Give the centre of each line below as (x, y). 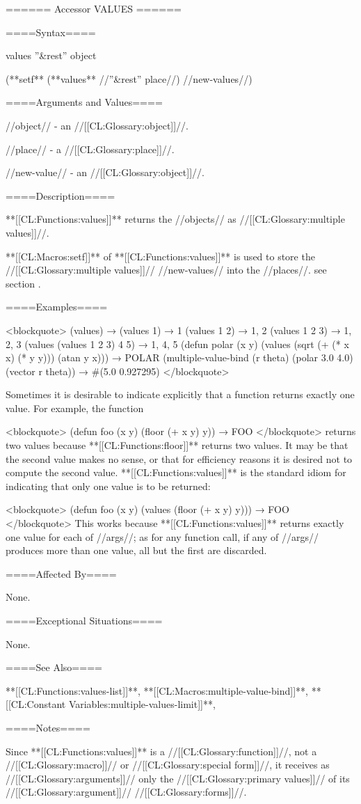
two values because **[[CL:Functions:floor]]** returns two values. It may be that (177, 445)
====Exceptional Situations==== (84, 620)
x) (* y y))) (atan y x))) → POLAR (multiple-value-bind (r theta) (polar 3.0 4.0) (179, 357)
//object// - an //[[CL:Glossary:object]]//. (97, 125)
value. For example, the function (75, 408)
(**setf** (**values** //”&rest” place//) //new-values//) (129, 78)
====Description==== (61, 195)
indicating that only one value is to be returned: (108, 486)
